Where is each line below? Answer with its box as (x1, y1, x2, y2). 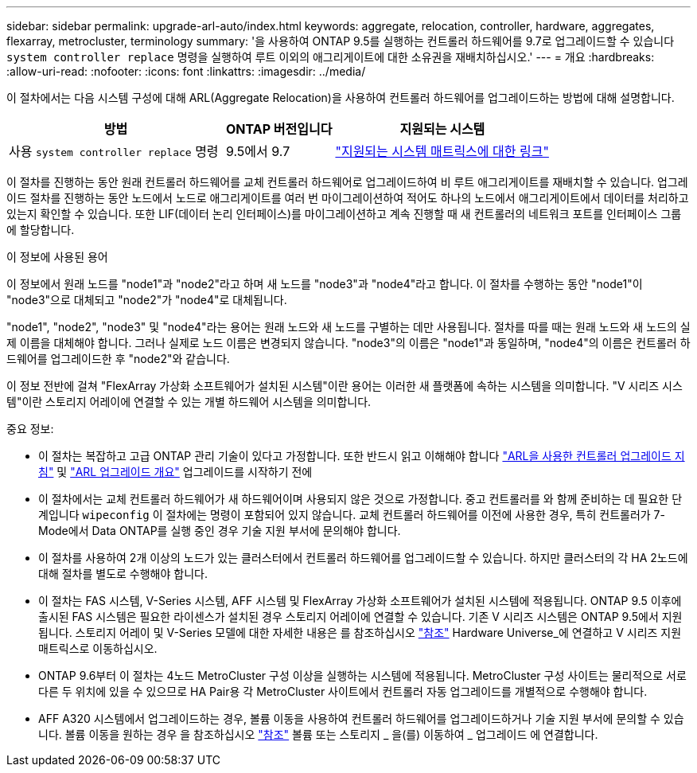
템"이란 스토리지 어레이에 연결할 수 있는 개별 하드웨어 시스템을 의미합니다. (6, 395, 372, 408)
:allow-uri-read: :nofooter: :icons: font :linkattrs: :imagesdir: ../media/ (6, 64, 366, 78)
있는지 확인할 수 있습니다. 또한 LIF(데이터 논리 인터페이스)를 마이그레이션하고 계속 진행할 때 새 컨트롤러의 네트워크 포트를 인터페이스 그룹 (6, 207, 682, 221)
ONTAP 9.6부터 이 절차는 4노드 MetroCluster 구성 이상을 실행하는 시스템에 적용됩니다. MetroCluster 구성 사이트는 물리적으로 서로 (38, 669, 687, 682)
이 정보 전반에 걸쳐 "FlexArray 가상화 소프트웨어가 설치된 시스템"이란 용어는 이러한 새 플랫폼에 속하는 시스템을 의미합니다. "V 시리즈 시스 (6, 379, 683, 392)
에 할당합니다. (6, 223, 75, 236)
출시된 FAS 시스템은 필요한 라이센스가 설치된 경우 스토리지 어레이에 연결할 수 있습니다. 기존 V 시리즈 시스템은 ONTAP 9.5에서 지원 (38, 610, 683, 623)
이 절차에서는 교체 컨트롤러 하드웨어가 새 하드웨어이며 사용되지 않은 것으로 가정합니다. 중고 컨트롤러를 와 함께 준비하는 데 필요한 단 (38, 492, 683, 506)
